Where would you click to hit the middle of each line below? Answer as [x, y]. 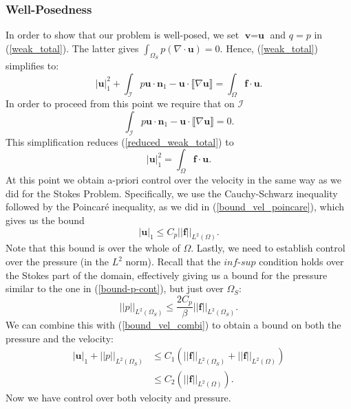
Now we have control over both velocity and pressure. [118, 397]
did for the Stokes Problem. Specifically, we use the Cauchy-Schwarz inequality [172, 193]
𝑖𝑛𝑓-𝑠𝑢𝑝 [240, 263]
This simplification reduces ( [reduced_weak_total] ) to [120, 141]
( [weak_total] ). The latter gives [72, 48]
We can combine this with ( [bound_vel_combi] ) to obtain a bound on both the [173, 325]
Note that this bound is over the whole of [93, 248]
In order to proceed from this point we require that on [120, 103]
